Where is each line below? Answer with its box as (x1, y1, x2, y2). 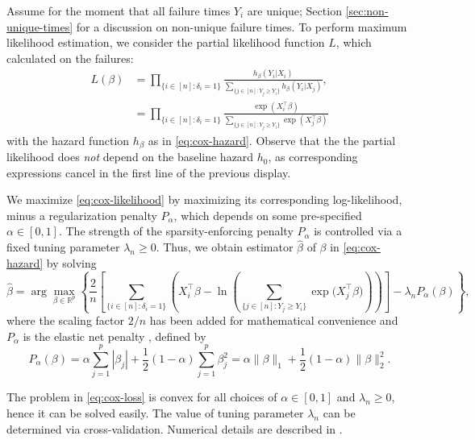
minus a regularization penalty (6, 206, 157, 223)
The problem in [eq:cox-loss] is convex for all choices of (6, 388, 277, 405)
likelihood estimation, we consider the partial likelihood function (6, 34, 325, 51)
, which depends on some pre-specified (173, 206, 362, 223)
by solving (46, 254, 97, 271)
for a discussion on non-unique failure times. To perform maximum (76, 18, 407, 35)
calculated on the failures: (6, 49, 134, 66)
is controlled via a (314, 222, 402, 239)
